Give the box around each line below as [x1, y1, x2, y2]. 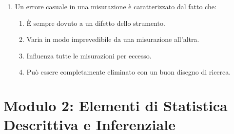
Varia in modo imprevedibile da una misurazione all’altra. [26, 34, 199, 44]
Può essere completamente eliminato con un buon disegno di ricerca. [26, 67, 231, 77]
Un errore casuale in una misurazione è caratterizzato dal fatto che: [15, 1, 216, 11]
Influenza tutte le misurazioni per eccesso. [26, 50, 152, 60]
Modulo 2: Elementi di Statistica [3, 96, 228, 115]
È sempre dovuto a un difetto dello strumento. [26, 18, 165, 28]
